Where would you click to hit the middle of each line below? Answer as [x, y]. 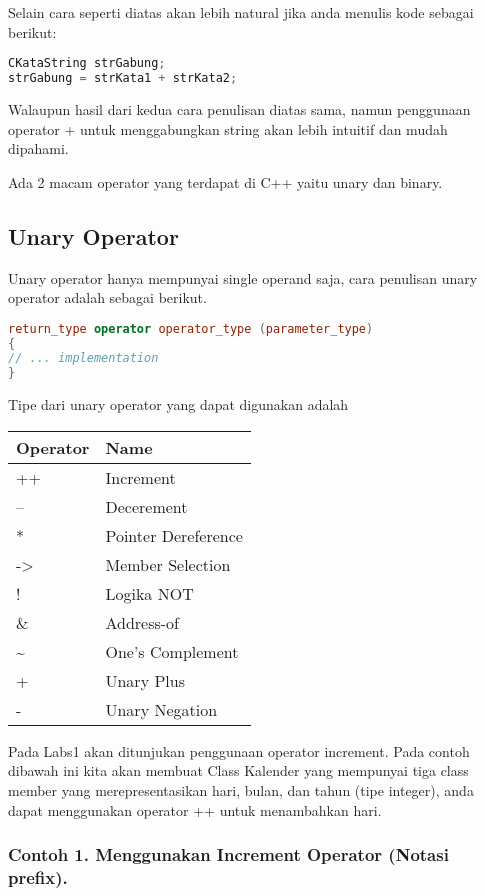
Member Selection [168, 564]
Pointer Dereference [174, 535]
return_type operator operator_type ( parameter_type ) [191, 328]
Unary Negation [161, 709]
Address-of [142, 622]
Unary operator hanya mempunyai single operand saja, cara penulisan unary [243, 277]
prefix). [38, 877]
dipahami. [38, 148]
